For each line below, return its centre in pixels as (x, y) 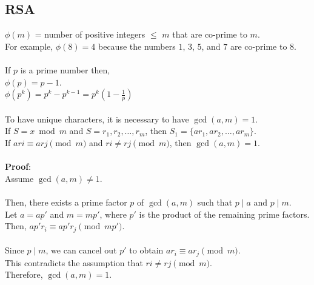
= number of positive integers (90, 34)
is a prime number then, (65, 69)
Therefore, (24, 274)
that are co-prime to (210, 34)
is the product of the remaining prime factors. (224, 214)
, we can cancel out (81, 250)
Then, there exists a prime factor (66, 202)
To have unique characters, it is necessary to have (97, 119)
